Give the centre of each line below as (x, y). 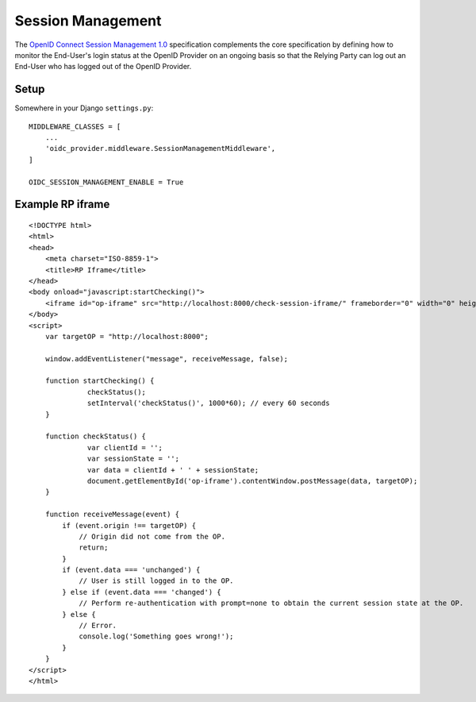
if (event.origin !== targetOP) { (129, 525)
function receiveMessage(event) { (112, 515)
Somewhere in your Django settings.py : (84, 108)
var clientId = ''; (125, 447)
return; (94, 548)
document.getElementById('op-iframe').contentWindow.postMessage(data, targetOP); (253, 481)
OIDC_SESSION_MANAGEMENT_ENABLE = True (106, 182)
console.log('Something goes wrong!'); (156, 636)
